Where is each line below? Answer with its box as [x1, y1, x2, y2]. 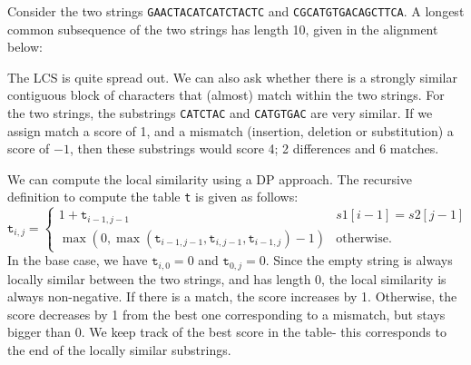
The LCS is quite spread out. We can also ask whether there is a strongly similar [7, 67, 457, 86]
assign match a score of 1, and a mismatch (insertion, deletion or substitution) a [7, 121, 454, 140]
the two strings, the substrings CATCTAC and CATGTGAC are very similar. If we [7, 104, 433, 123]
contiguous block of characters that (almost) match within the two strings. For [7, 85, 445, 104]
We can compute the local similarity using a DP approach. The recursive [7, 169, 413, 188]
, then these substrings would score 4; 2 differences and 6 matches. [69, 139, 439, 158]
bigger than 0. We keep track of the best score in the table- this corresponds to [7, 322, 446, 341]
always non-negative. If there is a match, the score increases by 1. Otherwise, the [7, 287, 457, 306]
